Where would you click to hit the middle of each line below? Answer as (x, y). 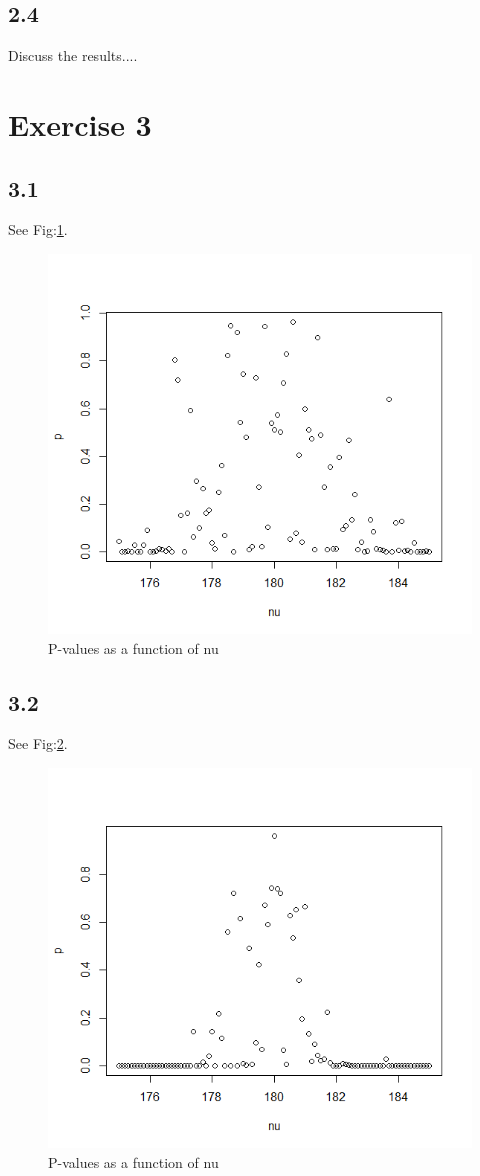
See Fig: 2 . (38, 743)
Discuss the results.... (73, 55)
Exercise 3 (80, 123)
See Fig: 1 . (38, 229)
